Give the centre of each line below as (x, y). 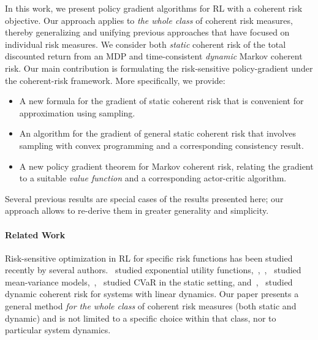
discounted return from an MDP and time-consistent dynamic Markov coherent (154, 56)
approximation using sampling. (77, 112)
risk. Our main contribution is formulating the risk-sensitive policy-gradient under (159, 68)
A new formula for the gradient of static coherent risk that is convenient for (161, 101)
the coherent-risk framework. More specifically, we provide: (115, 80)
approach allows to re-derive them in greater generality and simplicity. (137, 210)
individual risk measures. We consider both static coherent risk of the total (146, 44)
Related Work (35, 234)
